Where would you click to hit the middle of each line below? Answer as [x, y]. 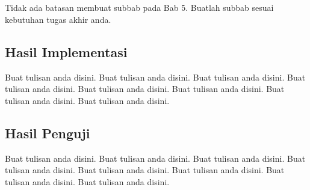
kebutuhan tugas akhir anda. [58, 19]
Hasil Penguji [48, 133]
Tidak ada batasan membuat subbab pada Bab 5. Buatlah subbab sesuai [139, 8]
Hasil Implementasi [66, 51]
